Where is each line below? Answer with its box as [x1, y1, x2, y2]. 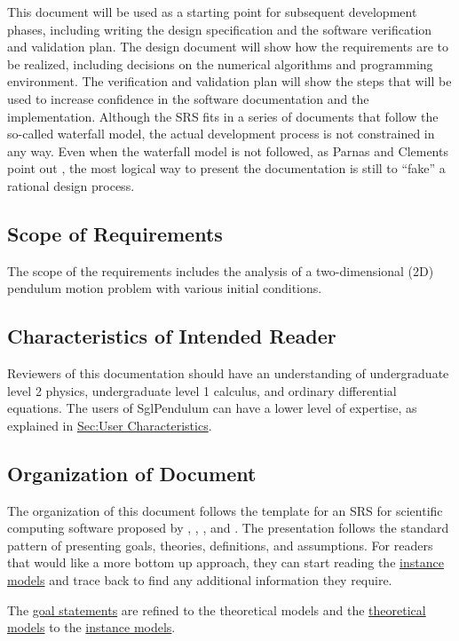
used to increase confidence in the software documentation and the [7, 89, 369, 107]
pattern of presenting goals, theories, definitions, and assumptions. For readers [7, 535, 433, 554]
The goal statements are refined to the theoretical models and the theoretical [7, 600, 426, 619]
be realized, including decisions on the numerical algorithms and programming [7, 54, 433, 73]
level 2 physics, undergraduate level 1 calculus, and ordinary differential [7, 381, 397, 400]
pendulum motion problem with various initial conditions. [7, 279, 322, 297]
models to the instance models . [7, 618, 176, 637]
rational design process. [7, 176, 135, 194]
